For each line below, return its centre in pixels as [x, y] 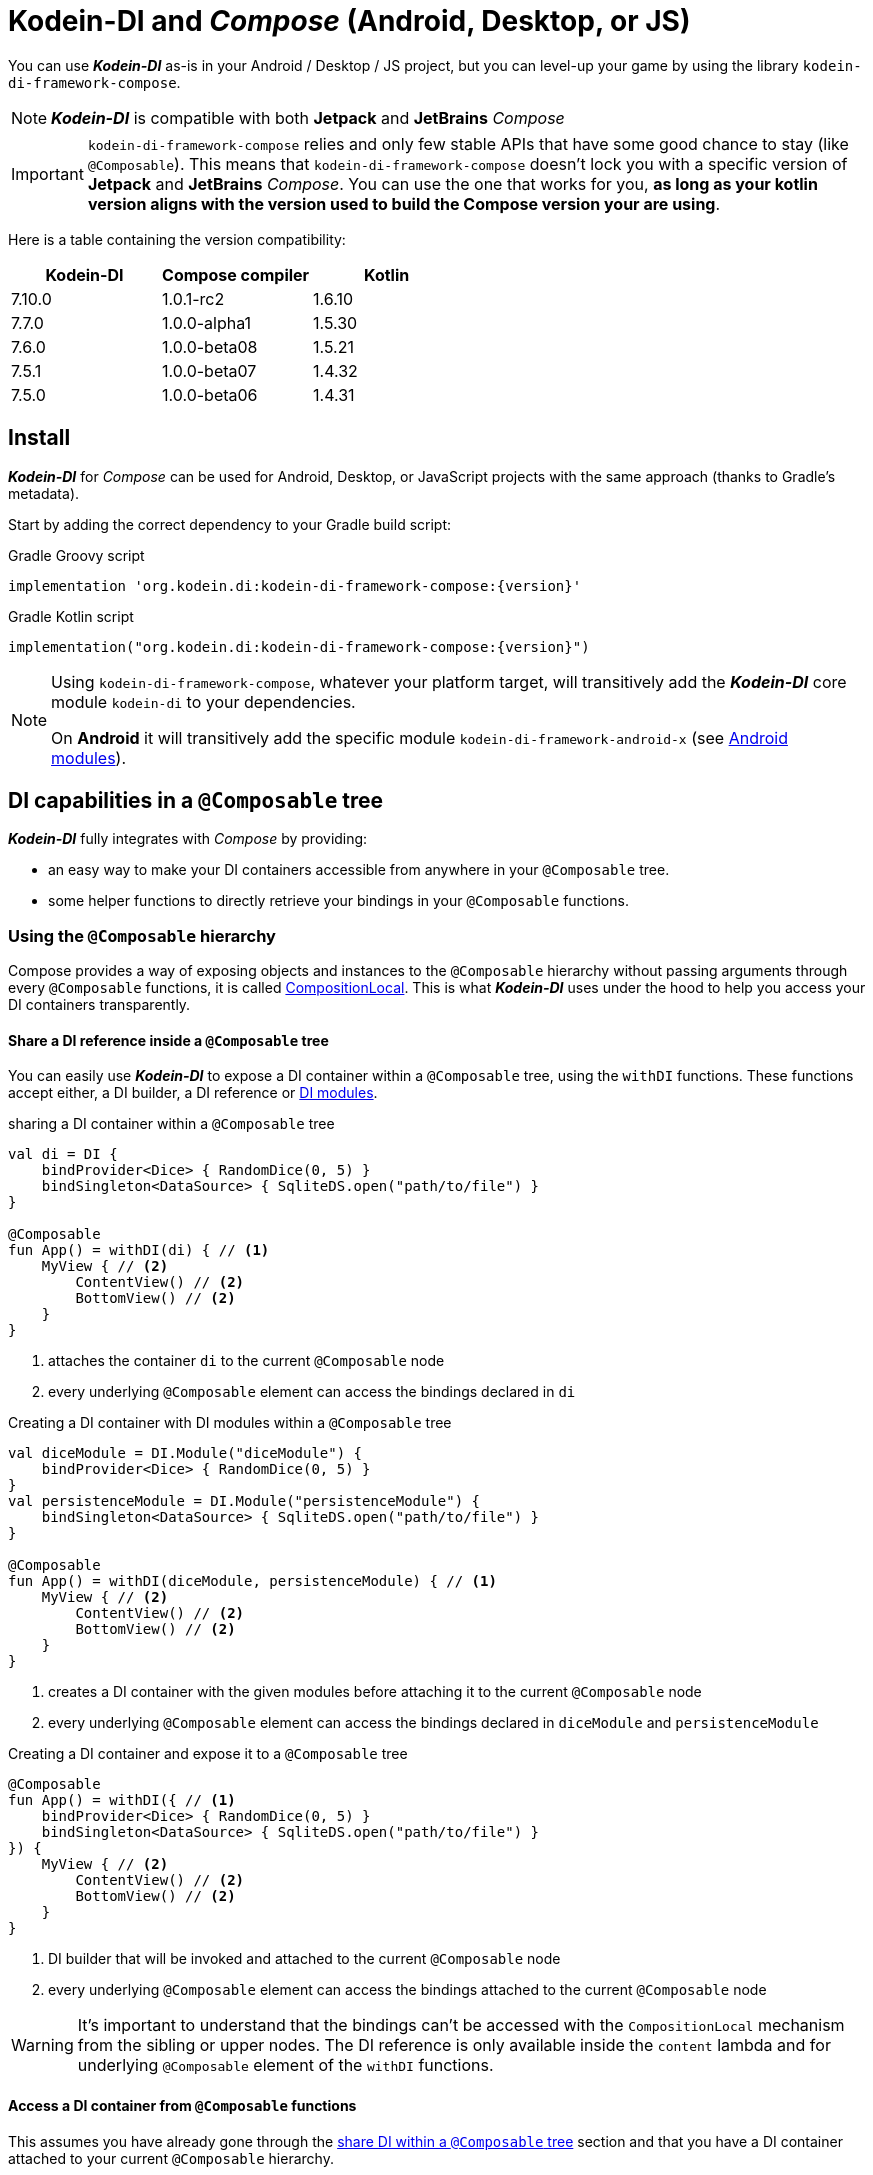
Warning [42, 2045]
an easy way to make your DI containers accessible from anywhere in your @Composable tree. [359, 870]
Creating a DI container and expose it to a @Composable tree [208, 1754]
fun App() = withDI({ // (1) [122, 1800]
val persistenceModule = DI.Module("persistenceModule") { [244, 1501]
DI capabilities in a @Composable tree [196, 801]
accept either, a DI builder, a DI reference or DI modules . [193, 1093]
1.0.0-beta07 [209, 370]
